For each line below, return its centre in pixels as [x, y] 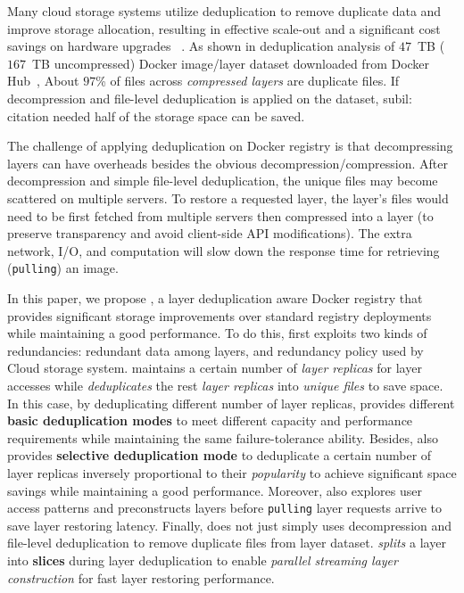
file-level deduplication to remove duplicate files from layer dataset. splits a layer [227, 543]
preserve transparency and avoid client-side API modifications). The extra [210, 233]
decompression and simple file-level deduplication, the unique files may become [223, 181]
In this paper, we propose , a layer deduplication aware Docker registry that [215, 297]
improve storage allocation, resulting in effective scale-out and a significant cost [224, 28]
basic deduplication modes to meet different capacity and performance [210, 420]
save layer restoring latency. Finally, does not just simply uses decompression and [230, 525]
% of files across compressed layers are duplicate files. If [248, 81]
